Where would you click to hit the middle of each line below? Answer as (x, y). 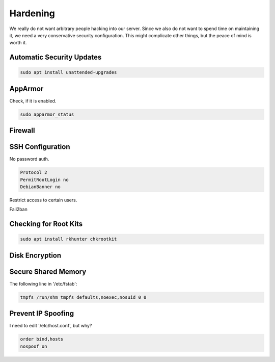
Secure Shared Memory (48, 271)
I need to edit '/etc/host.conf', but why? (51, 326)
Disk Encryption (35, 255)
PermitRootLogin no (44, 179)
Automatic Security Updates (56, 57)
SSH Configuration (40, 147)
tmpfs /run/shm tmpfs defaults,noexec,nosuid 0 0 (83, 297)
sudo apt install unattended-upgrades (68, 72)
